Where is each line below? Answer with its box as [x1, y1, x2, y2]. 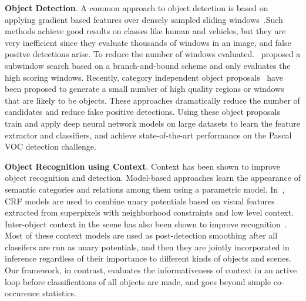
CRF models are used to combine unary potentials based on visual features [5, 194, 275, 207]
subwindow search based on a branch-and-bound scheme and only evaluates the [5, 59, 291, 71]
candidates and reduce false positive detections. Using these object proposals [5, 105, 280, 118]
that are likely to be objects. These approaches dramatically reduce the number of [5, 94, 300, 106]
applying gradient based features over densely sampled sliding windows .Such [5, 13, 283, 25]
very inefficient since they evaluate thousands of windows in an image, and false [5, 36, 291, 48]
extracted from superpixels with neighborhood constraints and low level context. [5, 206, 294, 219]
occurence [5, 287, 40, 299]
